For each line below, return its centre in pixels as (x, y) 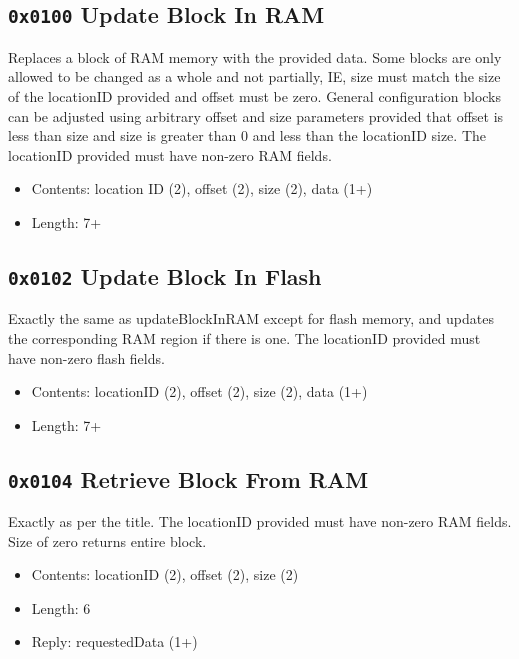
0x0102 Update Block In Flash (165, 275)
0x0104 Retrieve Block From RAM (188, 478)
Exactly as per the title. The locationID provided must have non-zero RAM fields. (260, 521)
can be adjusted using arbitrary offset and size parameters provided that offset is (256, 115)
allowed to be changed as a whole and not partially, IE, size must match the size (254, 76)
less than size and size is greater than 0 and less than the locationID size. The (247, 135)
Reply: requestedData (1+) (114, 641)
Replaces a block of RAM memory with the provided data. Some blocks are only (255, 56)
